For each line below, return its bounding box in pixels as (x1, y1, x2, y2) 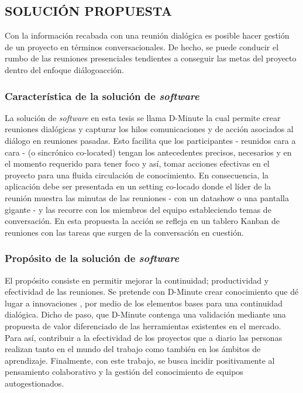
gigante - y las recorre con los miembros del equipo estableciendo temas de (5, 203, 271, 215)
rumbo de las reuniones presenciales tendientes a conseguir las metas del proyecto (5, 52, 297, 64)
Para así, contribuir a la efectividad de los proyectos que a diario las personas (5, 331, 283, 343)
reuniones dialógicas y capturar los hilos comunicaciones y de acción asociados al (5, 123, 294, 135)
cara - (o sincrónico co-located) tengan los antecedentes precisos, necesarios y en (5, 146, 292, 158)
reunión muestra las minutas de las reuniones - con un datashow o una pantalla (5, 191, 289, 204)
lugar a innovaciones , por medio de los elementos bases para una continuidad (5, 297, 283, 309)
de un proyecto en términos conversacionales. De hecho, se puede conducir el (5, 40, 279, 53)
